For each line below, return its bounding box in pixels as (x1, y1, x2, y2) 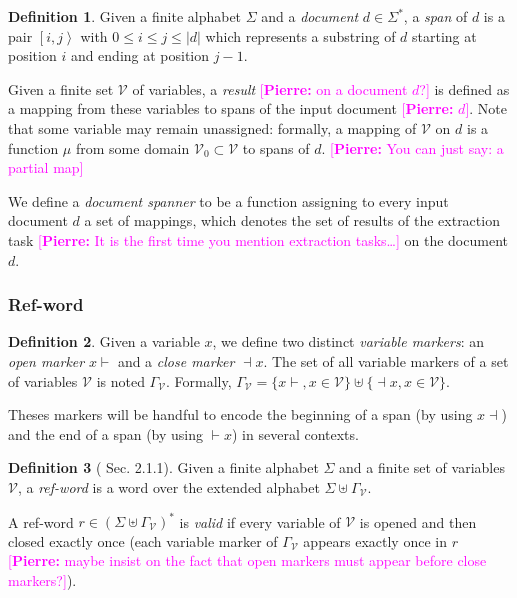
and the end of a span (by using (8, 423, 204, 444)
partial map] (8, 157, 84, 178)
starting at (412, 25, 477, 46)
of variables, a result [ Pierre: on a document (132, 78, 408, 99)
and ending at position (70, 45, 210, 66)
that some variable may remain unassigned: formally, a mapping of (8, 117, 417, 138)
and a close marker (117, 350, 235, 371)
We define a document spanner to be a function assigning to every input (8, 190, 449, 211)
